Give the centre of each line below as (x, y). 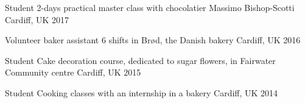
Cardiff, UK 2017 (37, 19)
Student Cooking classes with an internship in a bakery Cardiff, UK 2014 (142, 92)
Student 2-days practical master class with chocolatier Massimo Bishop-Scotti (150, 7)
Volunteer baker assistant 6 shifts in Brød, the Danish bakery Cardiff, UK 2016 (153, 40)
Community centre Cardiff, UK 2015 (73, 72)
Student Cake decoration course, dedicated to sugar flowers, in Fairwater (140, 60)
